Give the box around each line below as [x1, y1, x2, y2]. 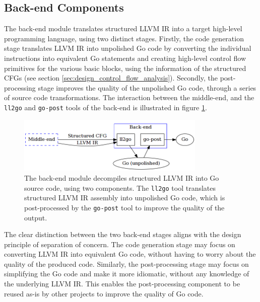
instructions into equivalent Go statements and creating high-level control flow [4, 52, 246, 63]
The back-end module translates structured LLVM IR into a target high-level [4, 23, 242, 34]
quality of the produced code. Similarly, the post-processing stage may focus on [4, 258, 249, 269]
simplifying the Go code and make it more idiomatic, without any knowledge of [4, 268, 249, 279]
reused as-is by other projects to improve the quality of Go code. [4, 288, 204, 298]
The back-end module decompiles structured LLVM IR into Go [24, 173, 219, 183]
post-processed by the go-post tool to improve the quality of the [24, 202, 225, 212]
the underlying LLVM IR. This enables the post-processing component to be [4, 278, 240, 289]
